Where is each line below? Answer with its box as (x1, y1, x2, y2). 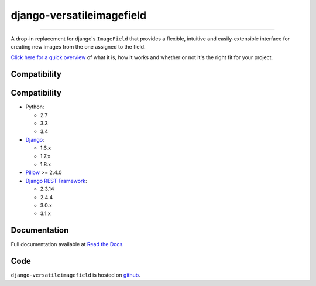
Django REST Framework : (25, 177, 87, 184)
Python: (25, 103, 44, 111)
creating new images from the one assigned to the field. (11, 43, 146, 50)
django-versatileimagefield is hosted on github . (11, 271, 140, 278)
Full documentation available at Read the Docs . (11, 241, 124, 248)
